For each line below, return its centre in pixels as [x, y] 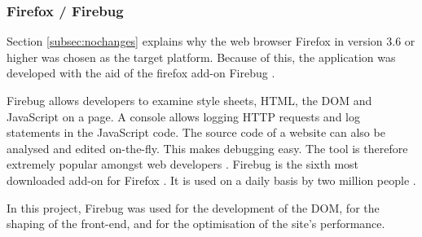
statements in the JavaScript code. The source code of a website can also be [196, 132]
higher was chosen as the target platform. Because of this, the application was [201, 57]
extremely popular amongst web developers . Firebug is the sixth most [182, 164]
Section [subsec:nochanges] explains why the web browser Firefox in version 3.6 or [211, 41]
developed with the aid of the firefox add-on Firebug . [141, 73]
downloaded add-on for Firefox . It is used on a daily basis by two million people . [211, 180]
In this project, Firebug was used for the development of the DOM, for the [193, 207]
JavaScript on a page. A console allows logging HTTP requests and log [183, 116]
